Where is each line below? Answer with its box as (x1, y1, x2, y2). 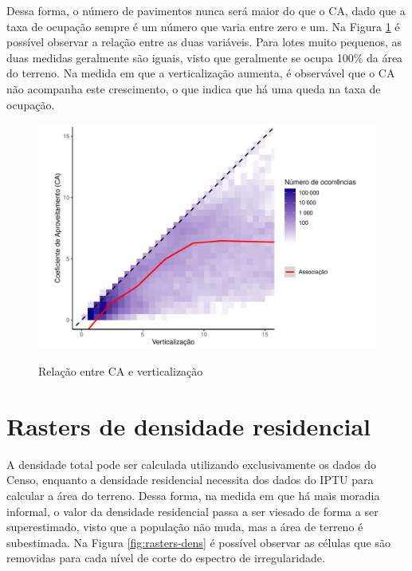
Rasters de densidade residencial (6, 409, 371, 442)
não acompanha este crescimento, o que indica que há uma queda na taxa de (6, 80, 381, 96)
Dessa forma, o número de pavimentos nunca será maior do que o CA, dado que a (6, 2, 406, 18)
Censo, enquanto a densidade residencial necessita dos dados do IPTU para (6, 471, 374, 488)
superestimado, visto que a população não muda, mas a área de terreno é (6, 518, 363, 535)
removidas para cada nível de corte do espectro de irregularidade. (6, 549, 325, 566)
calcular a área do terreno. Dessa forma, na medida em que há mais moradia (6, 487, 380, 504)
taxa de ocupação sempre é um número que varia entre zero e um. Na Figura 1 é (6, 18, 400, 34)
